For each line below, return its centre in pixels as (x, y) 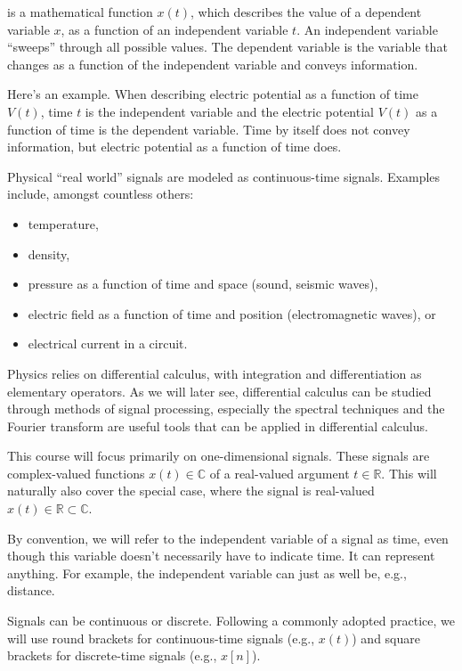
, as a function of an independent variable (174, 29)
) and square (386, 638)
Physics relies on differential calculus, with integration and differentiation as (215, 373)
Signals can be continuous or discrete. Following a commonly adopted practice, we (231, 621)
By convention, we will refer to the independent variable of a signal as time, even (228, 538)
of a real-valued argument (280, 473)
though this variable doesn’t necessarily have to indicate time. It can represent (221, 556)
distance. (31, 590)
